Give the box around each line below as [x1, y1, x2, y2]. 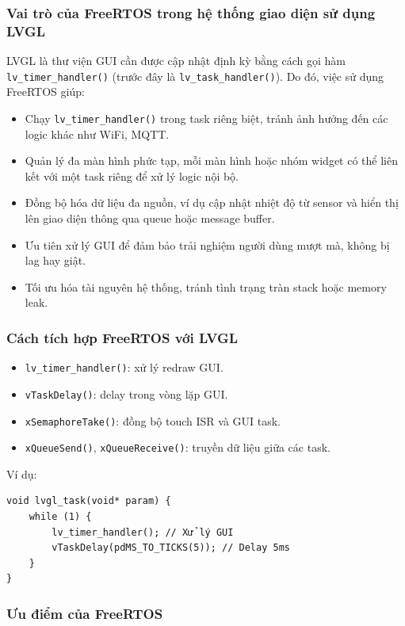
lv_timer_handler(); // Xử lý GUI [52, 526, 234, 538]
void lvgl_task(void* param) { [6, 495, 171, 507]
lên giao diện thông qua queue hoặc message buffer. [25, 210, 275, 227]
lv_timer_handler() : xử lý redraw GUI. [25, 359, 224, 376]
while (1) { [29, 511, 92, 523]
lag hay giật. [25, 252, 86, 269]
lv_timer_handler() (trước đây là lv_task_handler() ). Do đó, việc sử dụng [6, 67, 384, 84]
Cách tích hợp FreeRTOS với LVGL [6, 327, 239, 347]
